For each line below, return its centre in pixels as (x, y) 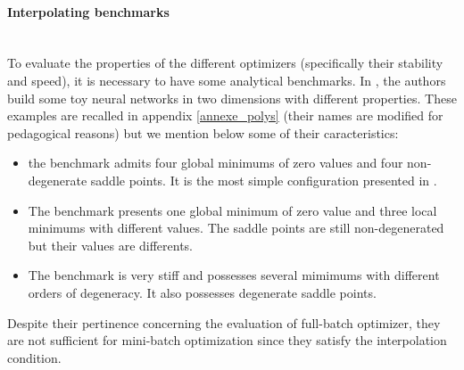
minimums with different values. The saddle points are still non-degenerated (236, 228)
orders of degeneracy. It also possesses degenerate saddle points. (202, 292)
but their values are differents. (111, 245)
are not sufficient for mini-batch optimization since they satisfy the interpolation (227, 340)
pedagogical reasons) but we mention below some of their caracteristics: (203, 132)
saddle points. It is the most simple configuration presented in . (264, 180)
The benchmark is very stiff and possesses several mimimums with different (234, 275)
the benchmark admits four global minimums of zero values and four (215, 163)
